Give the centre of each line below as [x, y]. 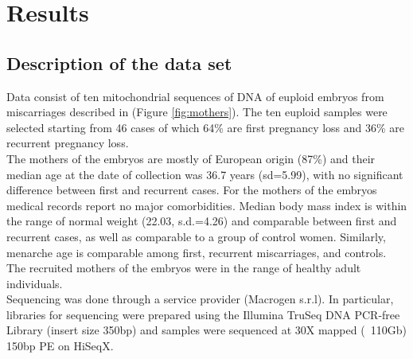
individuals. [35, 283]
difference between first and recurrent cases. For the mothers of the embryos [192, 190]
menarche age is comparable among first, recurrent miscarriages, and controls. [197, 252]
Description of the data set [119, 62]
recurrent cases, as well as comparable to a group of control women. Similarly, [196, 236]
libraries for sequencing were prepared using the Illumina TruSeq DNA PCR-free [203, 314]
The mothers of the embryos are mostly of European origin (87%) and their [191, 158]
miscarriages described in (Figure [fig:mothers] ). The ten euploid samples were [197, 112]
